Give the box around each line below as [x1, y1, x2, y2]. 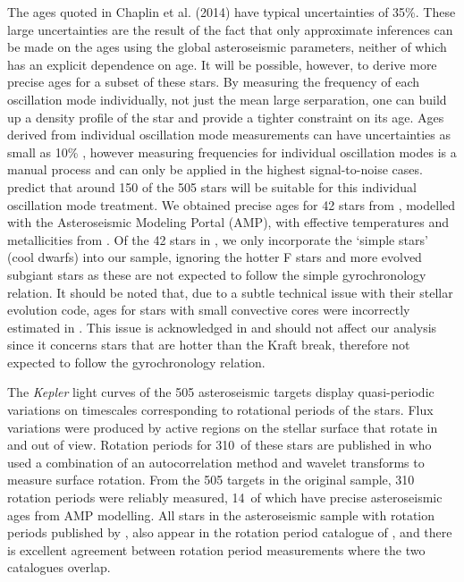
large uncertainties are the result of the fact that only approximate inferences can [7, 20, 453, 38]
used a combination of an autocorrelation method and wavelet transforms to [7, 452, 425, 471]
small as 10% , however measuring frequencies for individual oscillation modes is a [7, 142, 457, 161]
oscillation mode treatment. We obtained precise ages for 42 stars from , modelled [7, 195, 456, 214]
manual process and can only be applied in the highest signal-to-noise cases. [7, 160, 423, 179]
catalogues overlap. [7, 558, 111, 577]
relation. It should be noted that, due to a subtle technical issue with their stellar [7, 283, 453, 301]
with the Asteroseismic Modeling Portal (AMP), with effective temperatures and [7, 213, 449, 232]
